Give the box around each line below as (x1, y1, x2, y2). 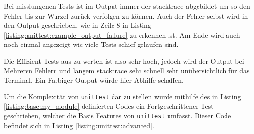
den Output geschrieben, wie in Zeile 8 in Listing (4, 20, 151, 30)
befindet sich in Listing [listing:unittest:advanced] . (4, 120, 154, 130)
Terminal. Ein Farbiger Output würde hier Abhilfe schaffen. (4, 75, 184, 85)
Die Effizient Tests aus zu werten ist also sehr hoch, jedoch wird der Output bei (4, 55, 244, 66)
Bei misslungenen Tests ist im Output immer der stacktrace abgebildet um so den (4, 1, 250, 11)
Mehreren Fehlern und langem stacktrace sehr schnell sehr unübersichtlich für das (4, 65, 250, 75)
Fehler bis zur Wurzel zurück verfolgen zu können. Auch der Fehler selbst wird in (4, 10, 248, 21)
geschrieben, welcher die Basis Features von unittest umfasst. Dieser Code (4, 111, 231, 120)
